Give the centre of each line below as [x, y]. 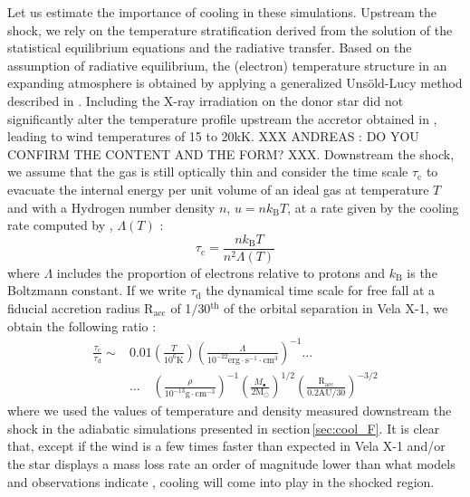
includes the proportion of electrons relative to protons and [221, 272]
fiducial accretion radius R [81, 307]
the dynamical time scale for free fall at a [321, 290]
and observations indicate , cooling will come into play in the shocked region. [221, 481]
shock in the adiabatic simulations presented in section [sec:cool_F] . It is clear [224, 428]
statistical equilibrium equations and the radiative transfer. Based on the [210, 48]
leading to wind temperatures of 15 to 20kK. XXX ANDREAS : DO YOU [213, 136]
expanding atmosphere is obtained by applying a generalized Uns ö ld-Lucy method [235, 83]
